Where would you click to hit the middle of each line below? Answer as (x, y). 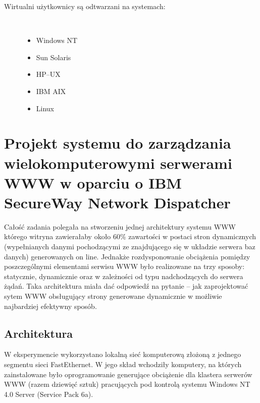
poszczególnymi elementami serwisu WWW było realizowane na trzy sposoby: (124, 266)
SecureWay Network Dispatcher (117, 202)
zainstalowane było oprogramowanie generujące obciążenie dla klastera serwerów (128, 374)
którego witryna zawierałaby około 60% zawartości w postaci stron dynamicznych (130, 236)
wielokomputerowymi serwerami (118, 163)
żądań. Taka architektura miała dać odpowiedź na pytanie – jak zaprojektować (126, 286)
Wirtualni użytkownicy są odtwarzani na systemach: (85, 6)
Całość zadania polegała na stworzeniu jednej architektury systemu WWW (120, 226)
